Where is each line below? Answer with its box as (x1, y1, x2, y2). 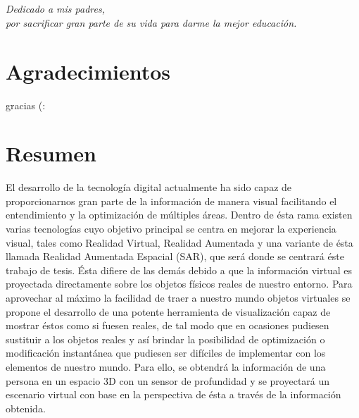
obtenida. (6, 400, 46, 415)
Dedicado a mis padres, (6, 1, 106, 16)
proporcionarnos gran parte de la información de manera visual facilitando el (6, 193, 337, 208)
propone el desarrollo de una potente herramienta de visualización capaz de (6, 304, 331, 319)
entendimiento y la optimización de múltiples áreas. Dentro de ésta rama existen (6, 207, 353, 222)
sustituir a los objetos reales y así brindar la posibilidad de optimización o (6, 331, 325, 346)
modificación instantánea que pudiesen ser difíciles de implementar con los (6, 345, 326, 360)
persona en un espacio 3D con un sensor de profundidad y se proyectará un (6, 373, 330, 388)
